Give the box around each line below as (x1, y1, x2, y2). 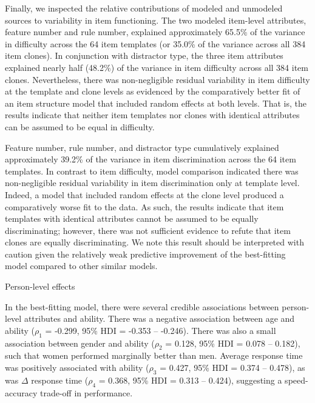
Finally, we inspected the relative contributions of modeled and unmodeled (5, 2, 283, 14)
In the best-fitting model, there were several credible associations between (5, 300, 279, 313)
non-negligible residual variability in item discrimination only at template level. (5, 176, 300, 189)
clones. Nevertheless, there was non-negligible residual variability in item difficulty (5, 73, 310, 85)
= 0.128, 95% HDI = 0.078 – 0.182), (165, 336, 300, 349)
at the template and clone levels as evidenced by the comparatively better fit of (5, 85, 300, 98)
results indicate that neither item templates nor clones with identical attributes (5, 108, 300, 121)
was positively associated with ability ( (5, 361, 149, 374)
